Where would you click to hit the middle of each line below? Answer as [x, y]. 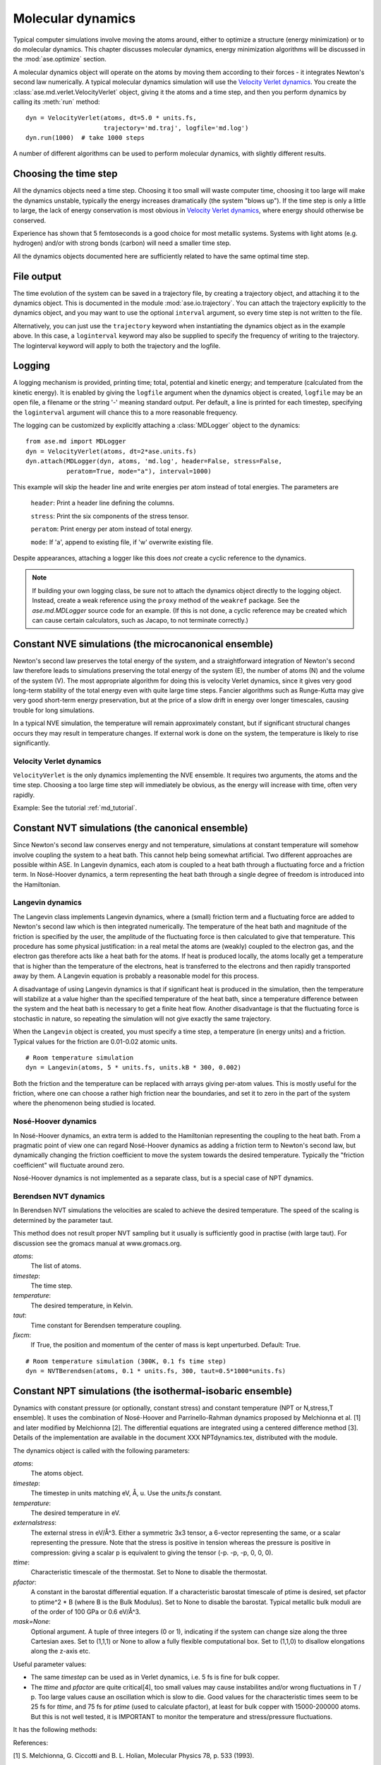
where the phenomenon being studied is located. [84, 1103]
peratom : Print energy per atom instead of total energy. [112, 529]
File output [37, 276]
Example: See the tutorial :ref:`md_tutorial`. [75, 808]
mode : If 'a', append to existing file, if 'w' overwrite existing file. [122, 542]
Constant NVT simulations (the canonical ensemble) [131, 828]
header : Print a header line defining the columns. [103, 503]
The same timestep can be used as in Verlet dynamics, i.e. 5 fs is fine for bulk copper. [155, 1677]
